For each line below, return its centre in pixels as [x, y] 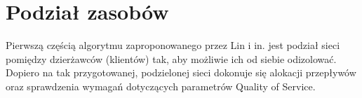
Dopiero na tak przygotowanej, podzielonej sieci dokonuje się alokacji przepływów [181, 72]
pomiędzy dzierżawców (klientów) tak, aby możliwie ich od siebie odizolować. [171, 58]
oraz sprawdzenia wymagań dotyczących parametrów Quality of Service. [161, 86]
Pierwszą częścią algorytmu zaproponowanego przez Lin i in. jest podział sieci [173, 45]
